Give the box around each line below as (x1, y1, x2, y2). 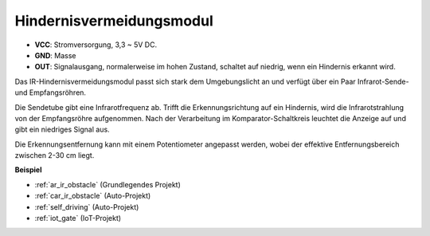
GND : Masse (34, 50, 76, 60)
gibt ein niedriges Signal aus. (14, 124, 111, 135)
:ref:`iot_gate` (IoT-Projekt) (34, 214, 122, 223)
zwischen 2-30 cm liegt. (14, 151, 95, 160)
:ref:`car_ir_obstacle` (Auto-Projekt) (34, 191, 151, 201)
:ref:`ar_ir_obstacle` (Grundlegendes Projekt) (34, 179, 181, 189)
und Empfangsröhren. (14, 88, 87, 97)
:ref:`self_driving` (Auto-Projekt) (34, 202, 139, 211)
